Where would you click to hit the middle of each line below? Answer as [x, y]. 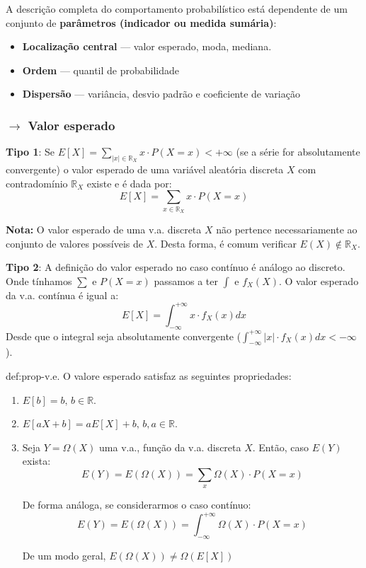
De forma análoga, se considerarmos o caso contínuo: [137, 505]
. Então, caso [280, 447]
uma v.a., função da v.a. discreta [170, 447]
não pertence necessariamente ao [287, 229]
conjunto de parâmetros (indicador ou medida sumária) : [141, 22]
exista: [36, 461]
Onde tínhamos [39, 280]
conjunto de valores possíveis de [74, 243]
